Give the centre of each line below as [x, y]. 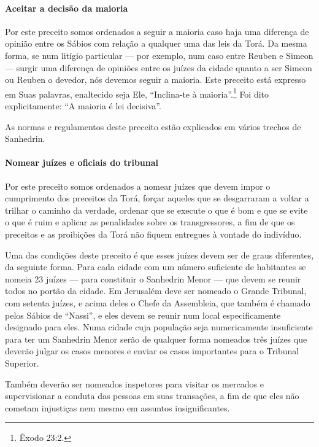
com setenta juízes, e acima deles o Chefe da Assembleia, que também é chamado [158, 302]
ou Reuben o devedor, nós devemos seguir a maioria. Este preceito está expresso [156, 80]
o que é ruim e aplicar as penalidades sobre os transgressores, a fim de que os [150, 222]
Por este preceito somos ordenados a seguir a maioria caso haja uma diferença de [157, 31]
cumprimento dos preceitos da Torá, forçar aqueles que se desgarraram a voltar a [157, 198]
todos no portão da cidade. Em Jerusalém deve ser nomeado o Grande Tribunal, [156, 291]
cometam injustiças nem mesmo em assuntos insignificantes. [117, 407]
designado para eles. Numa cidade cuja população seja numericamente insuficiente [159, 327]
